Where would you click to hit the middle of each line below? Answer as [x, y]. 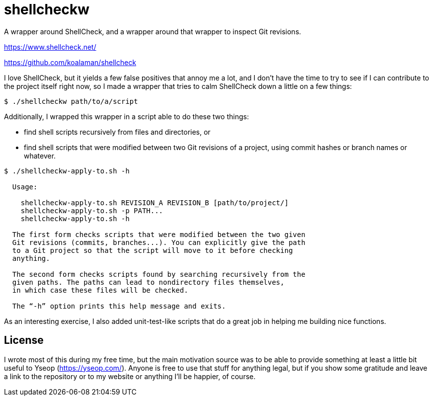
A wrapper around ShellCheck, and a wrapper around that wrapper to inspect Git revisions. [153, 31]
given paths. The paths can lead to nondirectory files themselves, [148, 282]
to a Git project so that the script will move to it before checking [152, 250]
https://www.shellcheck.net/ [50, 47]
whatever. [40, 156]
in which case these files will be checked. [100, 290]
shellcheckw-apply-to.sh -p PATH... [92, 210]
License [24, 340]
